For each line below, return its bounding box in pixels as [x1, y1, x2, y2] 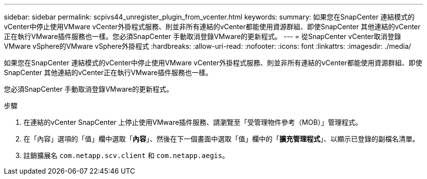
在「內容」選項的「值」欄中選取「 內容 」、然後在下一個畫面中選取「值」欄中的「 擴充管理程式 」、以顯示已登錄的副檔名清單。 [23, 135, 419, 143]
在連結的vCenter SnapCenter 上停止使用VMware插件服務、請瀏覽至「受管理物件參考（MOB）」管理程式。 [23, 118, 362, 126]
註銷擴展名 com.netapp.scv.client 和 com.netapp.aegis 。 [23, 151, 229, 159]
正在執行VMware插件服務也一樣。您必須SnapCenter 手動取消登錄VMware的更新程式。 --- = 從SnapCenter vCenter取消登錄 [4, 32, 401, 40]
